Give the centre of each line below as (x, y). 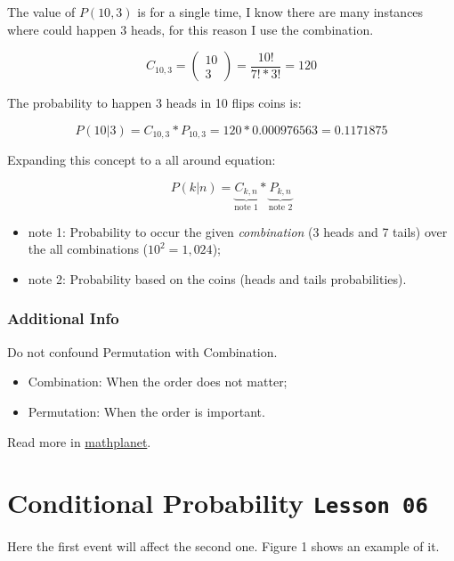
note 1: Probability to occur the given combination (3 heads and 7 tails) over (238, 231)
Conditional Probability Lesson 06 (218, 503)
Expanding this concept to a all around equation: (142, 160)
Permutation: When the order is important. (146, 411)
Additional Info (63, 318)
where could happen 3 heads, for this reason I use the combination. (191, 29)
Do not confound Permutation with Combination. (142, 351)
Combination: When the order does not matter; (158, 382)
